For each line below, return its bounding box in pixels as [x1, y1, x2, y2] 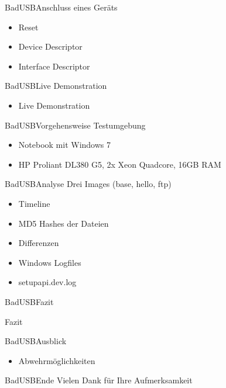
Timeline [18, 197, 50, 209]
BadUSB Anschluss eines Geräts [5, 1, 118, 13]
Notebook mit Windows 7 [18, 138, 111, 151]
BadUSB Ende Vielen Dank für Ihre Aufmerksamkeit [5, 374, 193, 386]
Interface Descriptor [18, 60, 90, 72]
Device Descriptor [18, 40, 83, 53]
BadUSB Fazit [5, 295, 54, 307]
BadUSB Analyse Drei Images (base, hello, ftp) [5, 178, 172, 190]
